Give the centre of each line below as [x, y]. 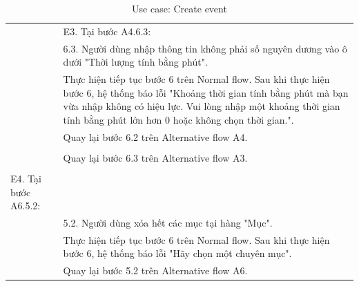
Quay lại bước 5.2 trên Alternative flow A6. [155, 270]
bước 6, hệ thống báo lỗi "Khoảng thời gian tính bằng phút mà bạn [206, 92]
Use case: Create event [179, 8]
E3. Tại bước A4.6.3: [107, 31]
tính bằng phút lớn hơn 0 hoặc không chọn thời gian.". [178, 119]
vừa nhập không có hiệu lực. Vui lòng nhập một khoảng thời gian [202, 106]
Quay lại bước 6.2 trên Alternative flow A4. [155, 136]
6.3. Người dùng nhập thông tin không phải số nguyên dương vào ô [205, 48]
